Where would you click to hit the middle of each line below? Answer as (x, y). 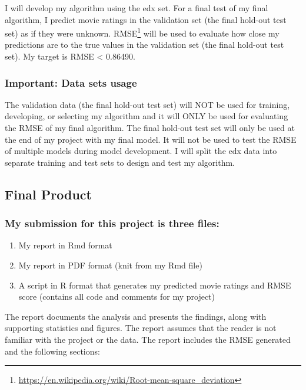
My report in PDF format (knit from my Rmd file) (110, 265)
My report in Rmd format (65, 245)
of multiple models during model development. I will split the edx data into (141, 151)
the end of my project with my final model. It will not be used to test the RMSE (151, 139)
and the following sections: (52, 351)
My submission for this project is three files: (112, 223)
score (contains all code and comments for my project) (117, 296)
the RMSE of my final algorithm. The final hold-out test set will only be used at (150, 128)
